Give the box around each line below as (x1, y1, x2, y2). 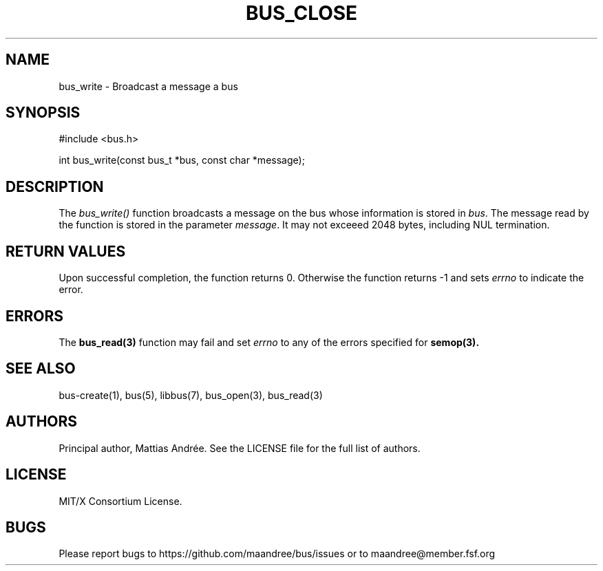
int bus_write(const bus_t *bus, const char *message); (59, 154, 305, 166)
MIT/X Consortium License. (59, 495, 182, 507)
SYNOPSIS (6, 104, 81, 122)
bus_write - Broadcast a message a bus (59, 80, 238, 92)
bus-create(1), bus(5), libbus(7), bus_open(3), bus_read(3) (59, 389, 323, 401)
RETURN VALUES (6, 242, 126, 260)
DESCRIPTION (6, 177, 104, 195)
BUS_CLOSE (245, 1, 358, 25)
